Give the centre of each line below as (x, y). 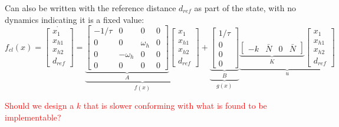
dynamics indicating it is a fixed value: (75, 19)
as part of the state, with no (245, 8)
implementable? (33, 117)
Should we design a (40, 106)
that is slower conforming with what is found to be (175, 106)
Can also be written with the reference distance (90, 8)
